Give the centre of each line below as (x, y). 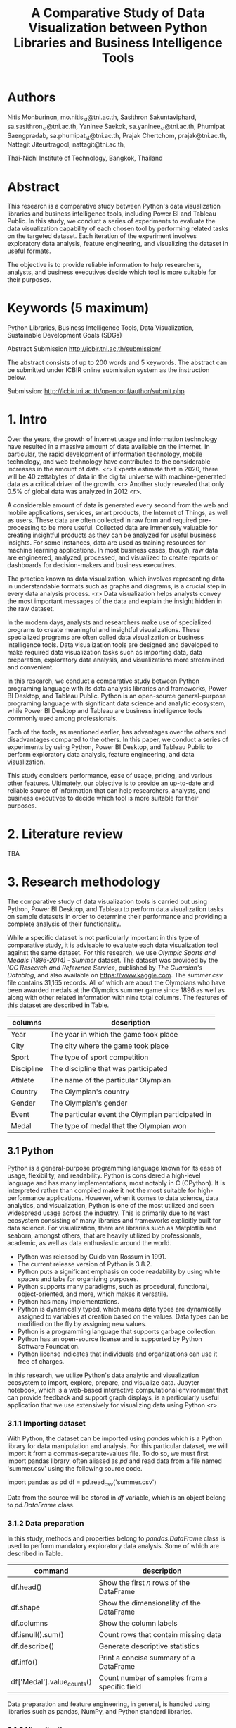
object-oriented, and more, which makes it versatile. (93, 1294)
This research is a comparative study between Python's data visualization (114, 206)
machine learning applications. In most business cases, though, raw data (113, 550)
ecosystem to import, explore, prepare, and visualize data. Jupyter (104, 1382)
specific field (120, 1687)
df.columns (29, 1624)
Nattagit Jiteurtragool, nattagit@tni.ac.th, (66, 144)
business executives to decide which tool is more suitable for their (103, 798)
